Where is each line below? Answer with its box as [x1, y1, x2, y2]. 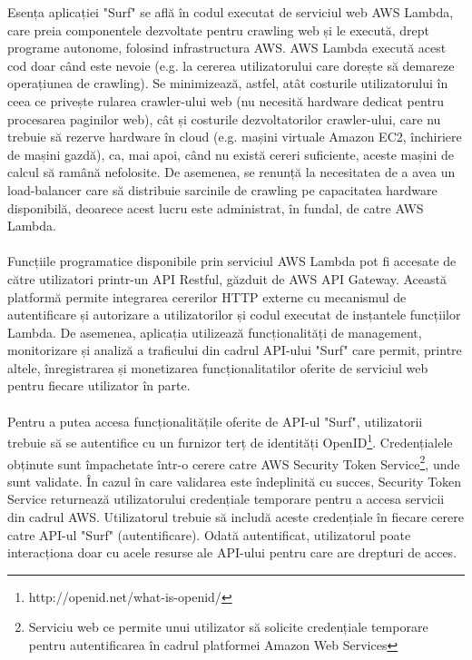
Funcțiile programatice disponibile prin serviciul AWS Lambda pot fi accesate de [7, 251, 457, 271]
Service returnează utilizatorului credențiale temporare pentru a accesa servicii [7, 489, 445, 508]
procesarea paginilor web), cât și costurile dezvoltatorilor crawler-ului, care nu [7, 109, 441, 128]
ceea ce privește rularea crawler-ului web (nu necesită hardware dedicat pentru [7, 91, 445, 110]
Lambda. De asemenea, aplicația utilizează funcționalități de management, [7, 322, 422, 341]
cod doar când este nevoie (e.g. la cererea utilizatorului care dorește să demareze [7, 55, 455, 74]
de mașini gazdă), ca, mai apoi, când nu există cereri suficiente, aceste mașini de [7, 144, 454, 163]
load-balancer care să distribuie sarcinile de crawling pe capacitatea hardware [7, 180, 438, 199]
